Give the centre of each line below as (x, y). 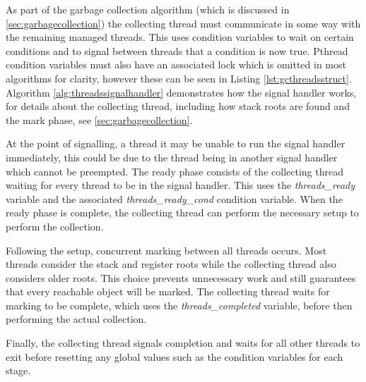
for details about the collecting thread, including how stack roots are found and (178, 106)
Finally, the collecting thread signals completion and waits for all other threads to (183, 343)
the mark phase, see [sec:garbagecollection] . (99, 119)
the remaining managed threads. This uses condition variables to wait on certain (180, 37)
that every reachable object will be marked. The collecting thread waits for (168, 291)
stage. (18, 370)
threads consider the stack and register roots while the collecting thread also (171, 264)
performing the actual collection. (76, 319)
